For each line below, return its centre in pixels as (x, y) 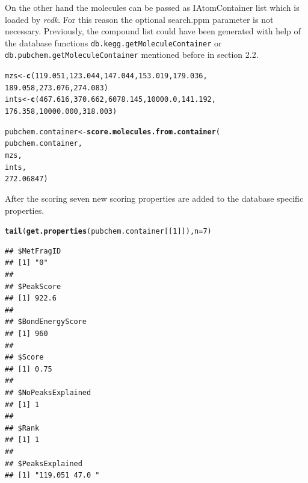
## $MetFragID (33, 251)
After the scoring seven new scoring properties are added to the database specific (154, 198)
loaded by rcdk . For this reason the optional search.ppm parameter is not (139, 19)
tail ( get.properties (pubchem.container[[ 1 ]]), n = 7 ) (108, 232)
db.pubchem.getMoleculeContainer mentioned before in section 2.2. (132, 55)
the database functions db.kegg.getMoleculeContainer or (113, 42)
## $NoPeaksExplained (48, 392)
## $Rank (22, 428)
